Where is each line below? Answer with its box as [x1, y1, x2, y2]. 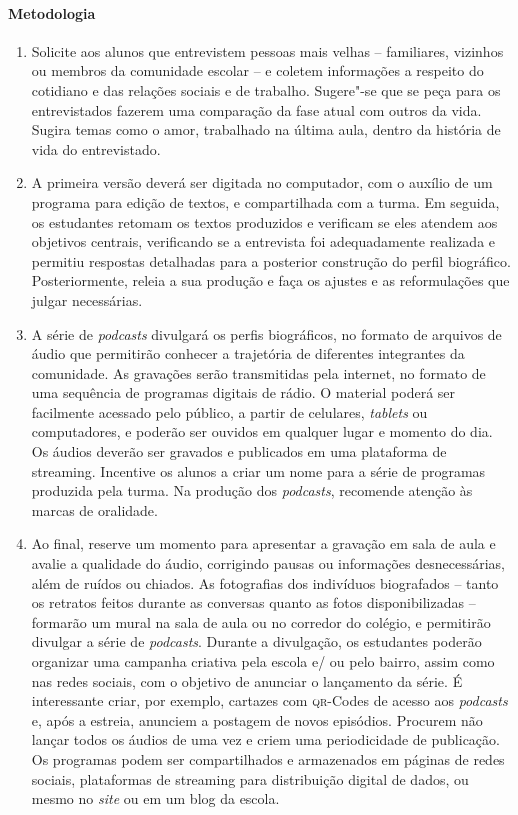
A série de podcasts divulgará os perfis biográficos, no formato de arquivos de [31, 323, 502, 344]
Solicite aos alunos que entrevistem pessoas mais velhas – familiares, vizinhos [31, 40, 504, 61]
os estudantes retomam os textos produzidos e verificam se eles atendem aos [31, 211, 498, 232]
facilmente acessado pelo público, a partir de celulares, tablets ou [31, 401, 428, 422]
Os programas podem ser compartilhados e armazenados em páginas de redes [31, 748, 505, 769]
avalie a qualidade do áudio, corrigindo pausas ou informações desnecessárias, [31, 553, 505, 574]
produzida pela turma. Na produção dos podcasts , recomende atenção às [31, 480, 473, 501]
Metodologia [8, 2, 96, 23]
